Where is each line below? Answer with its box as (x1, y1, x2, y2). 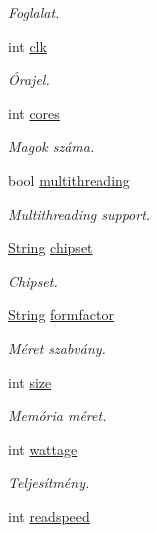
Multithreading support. (8, 203, 151, 224)
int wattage (8, 438, 78, 459)
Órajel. (8, 69, 50, 90)
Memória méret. (8, 405, 107, 426)
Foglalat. (8, 2, 60, 22)
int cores (8, 102, 60, 123)
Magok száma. (8, 136, 95, 157)
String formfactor (8, 304, 114, 325)
